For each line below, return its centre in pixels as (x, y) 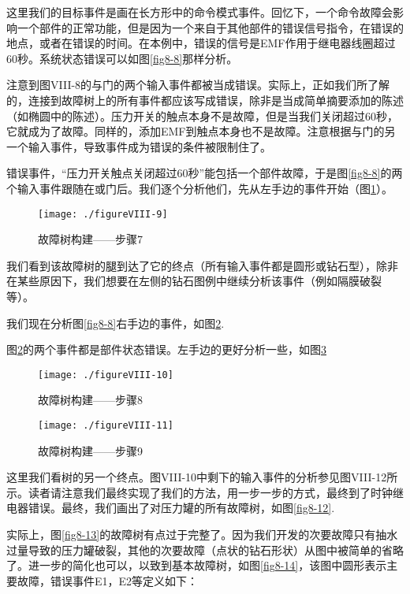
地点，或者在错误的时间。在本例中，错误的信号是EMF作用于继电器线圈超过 (201, 43)
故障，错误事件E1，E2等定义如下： (108, 580)
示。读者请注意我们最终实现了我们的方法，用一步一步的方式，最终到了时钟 (199, 492)
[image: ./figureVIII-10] (106, 375)
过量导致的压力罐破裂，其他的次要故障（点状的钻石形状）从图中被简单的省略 (205, 549)
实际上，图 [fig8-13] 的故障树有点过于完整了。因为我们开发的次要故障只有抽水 (202, 535)
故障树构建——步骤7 (90, 239)
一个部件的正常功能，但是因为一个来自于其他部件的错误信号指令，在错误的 (210, 27)
